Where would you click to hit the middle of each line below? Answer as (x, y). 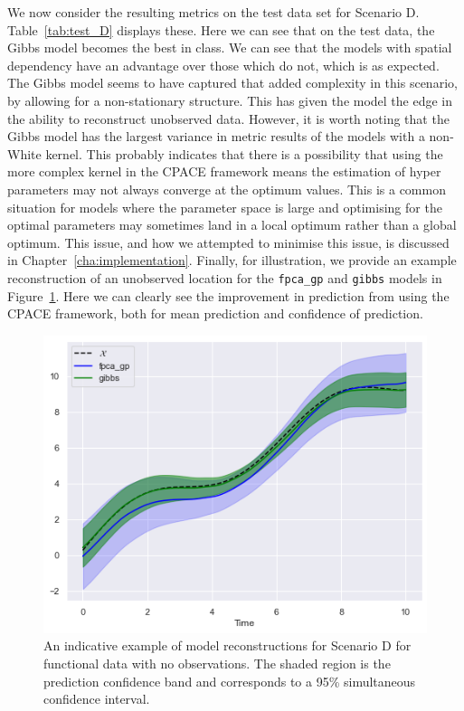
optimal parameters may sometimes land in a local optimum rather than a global (232, 225)
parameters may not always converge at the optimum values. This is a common (227, 189)
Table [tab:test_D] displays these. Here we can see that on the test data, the (221, 29)
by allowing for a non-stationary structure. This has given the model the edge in (230, 100)
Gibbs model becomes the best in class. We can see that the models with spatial (230, 47)
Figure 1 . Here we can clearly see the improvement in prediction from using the (228, 295)
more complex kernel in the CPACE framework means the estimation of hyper (224, 171)
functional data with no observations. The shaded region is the (217, 663)
